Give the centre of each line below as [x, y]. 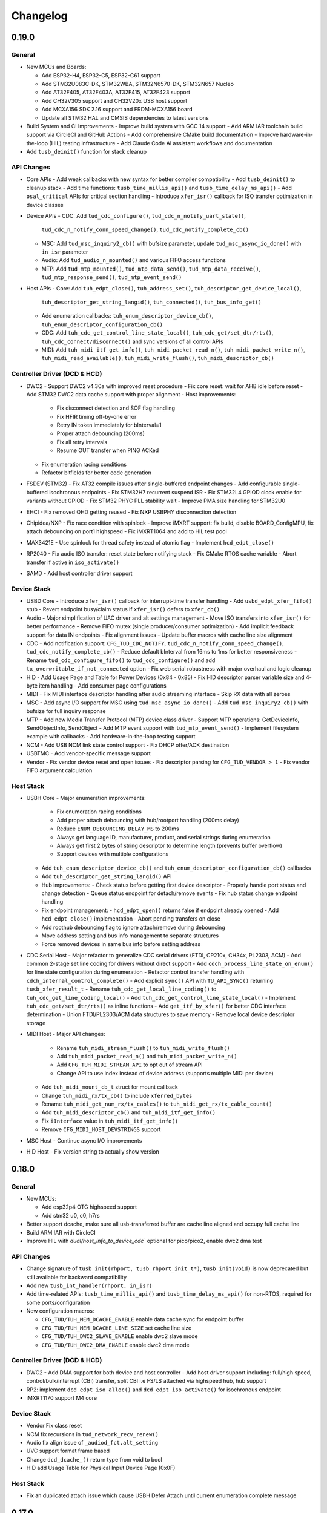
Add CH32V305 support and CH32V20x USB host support [114, 100]
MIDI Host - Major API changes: [66, 1034]
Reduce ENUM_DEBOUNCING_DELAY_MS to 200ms [118, 829]
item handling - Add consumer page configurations [102, 686]
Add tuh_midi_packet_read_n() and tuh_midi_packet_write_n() [147, 1056]
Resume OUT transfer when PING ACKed [108, 450]
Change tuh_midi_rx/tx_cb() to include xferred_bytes [117, 1095]
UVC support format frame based [68, 1451]
